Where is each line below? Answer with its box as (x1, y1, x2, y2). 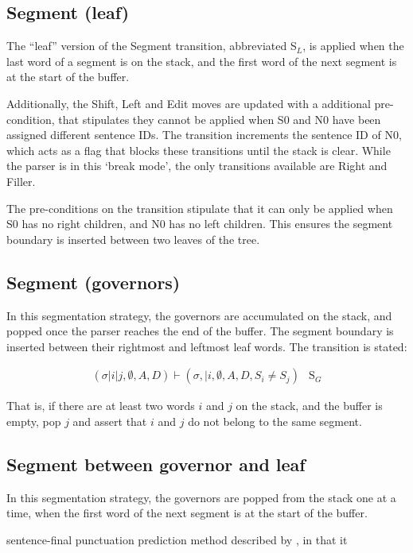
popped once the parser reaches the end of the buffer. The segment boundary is (6, 323, 394, 339)
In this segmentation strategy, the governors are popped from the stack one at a (6, 489, 396, 505)
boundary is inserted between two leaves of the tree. (6, 230, 260, 247)
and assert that (72, 412, 147, 429)
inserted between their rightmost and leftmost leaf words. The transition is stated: (6, 338, 407, 354)
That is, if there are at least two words (6, 397, 195, 414)
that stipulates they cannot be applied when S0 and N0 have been (58, 110, 381, 127)
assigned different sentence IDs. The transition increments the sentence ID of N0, (6, 126, 402, 143)
